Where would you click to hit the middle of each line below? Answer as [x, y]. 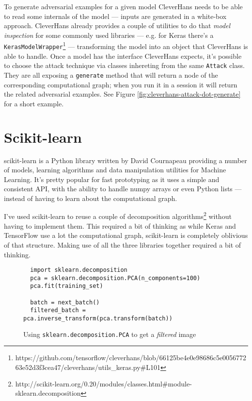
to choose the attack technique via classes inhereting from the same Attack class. [124, 65]
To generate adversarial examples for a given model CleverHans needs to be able [123, 6]
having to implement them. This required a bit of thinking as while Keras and [120, 226]
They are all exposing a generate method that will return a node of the [111, 75]
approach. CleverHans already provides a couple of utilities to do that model [117, 25]
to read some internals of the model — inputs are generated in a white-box [115, 16]
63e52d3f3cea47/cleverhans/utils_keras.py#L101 [88, 367]
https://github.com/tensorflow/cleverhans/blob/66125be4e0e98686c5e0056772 [131, 358]
